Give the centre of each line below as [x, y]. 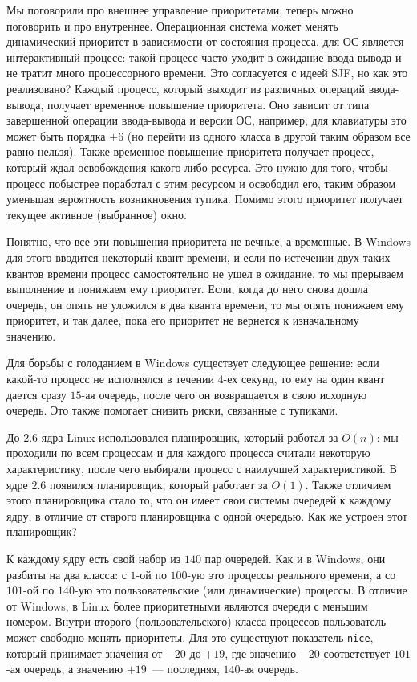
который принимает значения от [85, 653]
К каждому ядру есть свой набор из [94, 558]
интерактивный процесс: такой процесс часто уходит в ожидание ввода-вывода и [204, 57]
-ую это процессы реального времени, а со [291, 574]
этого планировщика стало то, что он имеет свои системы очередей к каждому [199, 500]
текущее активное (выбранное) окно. [97, 214]
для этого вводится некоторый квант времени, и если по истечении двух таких [198, 257]
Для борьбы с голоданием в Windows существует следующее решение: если [193, 363]
